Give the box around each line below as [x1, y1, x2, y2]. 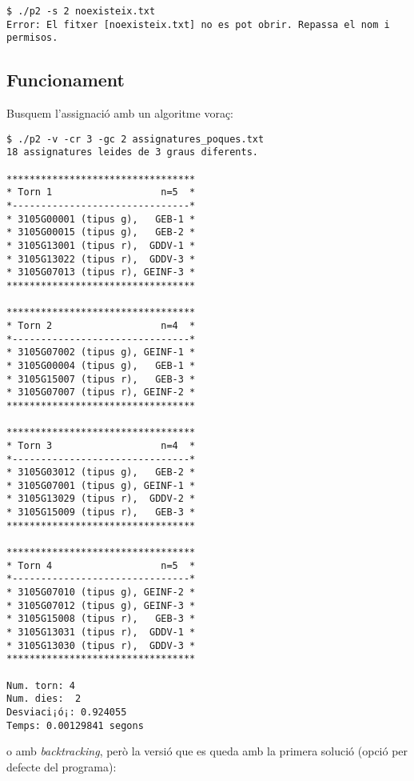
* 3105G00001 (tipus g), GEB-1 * [6, 213, 196, 225]
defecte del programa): [6, 758, 117, 775]
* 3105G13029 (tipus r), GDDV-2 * [6, 493, 196, 505]
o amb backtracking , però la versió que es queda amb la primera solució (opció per [6, 743, 408, 759]
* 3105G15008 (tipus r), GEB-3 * [6, 613, 196, 625]
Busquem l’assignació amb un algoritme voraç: [6, 105, 233, 122]
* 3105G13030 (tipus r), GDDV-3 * [6, 639, 196, 651]
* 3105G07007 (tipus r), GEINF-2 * [6, 386, 196, 399]
